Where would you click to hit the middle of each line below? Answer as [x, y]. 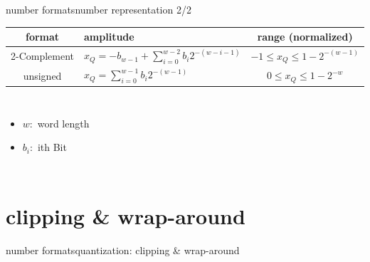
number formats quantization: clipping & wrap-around [123, 250]
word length [63, 123]
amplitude [109, 37]
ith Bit [52, 147]
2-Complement [43, 56]
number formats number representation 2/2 [99, 9]
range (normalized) [305, 37]
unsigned [42, 75]
